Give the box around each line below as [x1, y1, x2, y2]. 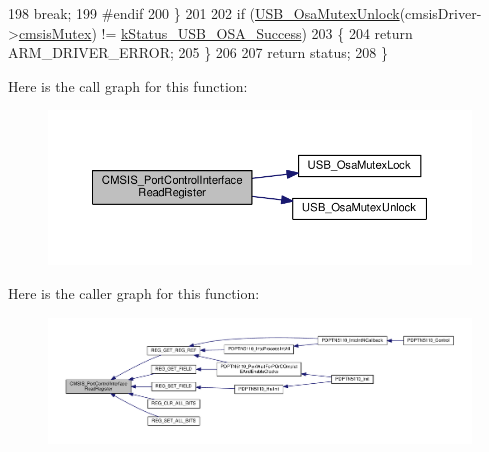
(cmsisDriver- [399, 3, 482, 23]
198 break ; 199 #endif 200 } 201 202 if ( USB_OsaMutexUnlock [8, 3, 400, 23]
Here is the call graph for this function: [8, 75, 248, 96]
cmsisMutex [18, 22, 92, 43]
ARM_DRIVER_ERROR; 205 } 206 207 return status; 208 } [8, 42, 388, 63]
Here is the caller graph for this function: [8, 282, 260, 303]
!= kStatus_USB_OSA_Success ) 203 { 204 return [101, 22, 413, 43]
